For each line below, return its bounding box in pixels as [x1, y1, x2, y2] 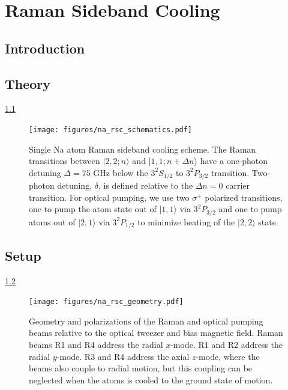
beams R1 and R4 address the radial [29, 338, 163, 350]
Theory [5, 74, 51, 93]
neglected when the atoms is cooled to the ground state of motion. [29, 373, 273, 386]
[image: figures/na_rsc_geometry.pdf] [29, 297, 184, 306]
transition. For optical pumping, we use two [29, 190, 190, 203]
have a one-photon [200, 154, 268, 167]
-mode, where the [196, 350, 260, 362]
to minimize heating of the [137, 215, 235, 228]
